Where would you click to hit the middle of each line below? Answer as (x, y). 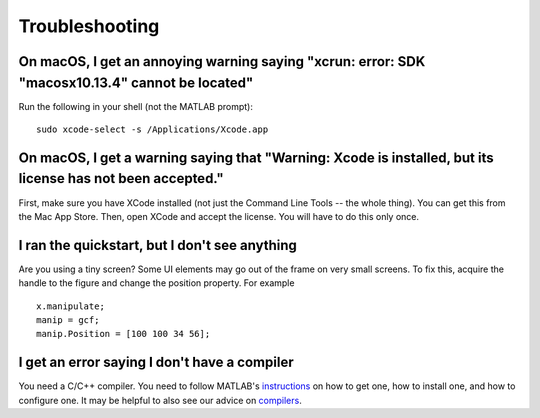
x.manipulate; (70, 306)
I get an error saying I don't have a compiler (156, 362)
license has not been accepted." (121, 178)
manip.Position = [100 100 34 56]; (123, 334)
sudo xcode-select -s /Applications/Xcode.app (152, 129)
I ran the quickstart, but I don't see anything (157, 245)
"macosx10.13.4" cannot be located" (136, 82)
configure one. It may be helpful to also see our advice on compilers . (160, 400)
